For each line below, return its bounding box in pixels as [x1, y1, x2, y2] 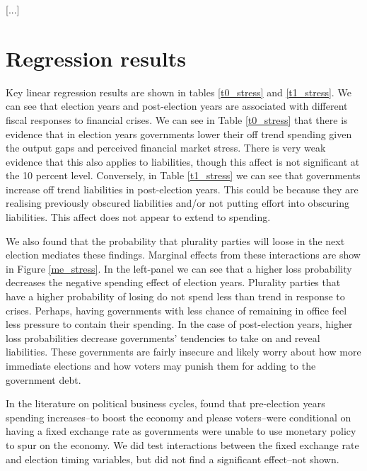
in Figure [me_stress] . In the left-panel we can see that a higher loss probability [6, 261, 352, 276]
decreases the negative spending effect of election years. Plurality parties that [6, 275, 341, 290]
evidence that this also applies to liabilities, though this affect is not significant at [6, 154, 360, 169]
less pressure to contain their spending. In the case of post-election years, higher [6, 317, 353, 331]
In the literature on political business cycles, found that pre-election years [6, 396, 325, 411]
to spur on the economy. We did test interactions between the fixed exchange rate [6, 437, 359, 452]
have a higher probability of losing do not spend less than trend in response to [6, 289, 345, 304]
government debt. [6, 372, 81, 387]
